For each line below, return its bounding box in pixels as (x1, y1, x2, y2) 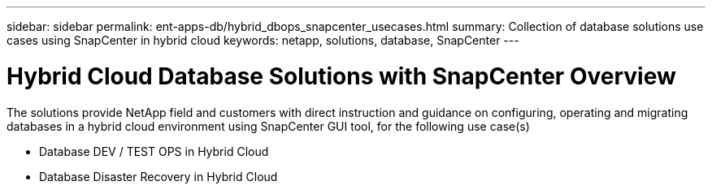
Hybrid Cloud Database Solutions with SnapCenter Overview (7, 62, 676, 90)
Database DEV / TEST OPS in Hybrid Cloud (39, 144, 269, 158)
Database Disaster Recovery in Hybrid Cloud (39, 169, 278, 184)
